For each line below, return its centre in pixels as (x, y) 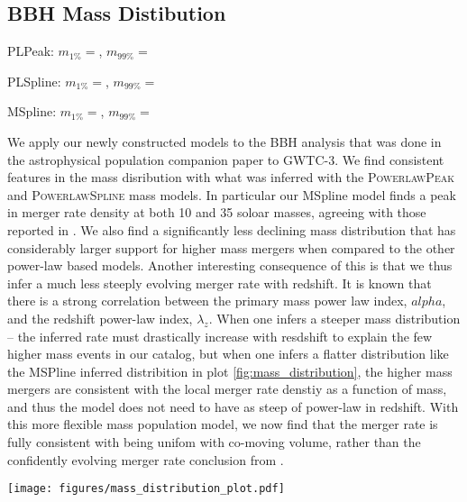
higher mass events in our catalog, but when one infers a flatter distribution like (228, 354)
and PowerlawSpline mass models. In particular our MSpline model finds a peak (232, 194)
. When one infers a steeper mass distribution (334, 318)
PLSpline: (34, 81)
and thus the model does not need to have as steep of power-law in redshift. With (233, 406)
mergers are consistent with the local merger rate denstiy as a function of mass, (227, 389)
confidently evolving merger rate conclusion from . (146, 459)
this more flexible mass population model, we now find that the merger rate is (223, 424)
